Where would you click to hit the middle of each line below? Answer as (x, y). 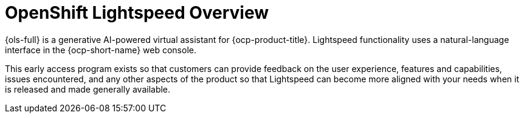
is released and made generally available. (88, 89)
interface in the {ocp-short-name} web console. (101, 50)
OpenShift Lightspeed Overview (137, 13)
